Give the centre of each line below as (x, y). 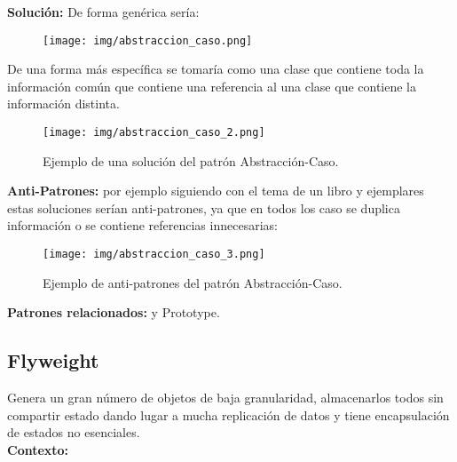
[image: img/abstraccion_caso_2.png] (154, 133)
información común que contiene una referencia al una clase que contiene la (212, 86)
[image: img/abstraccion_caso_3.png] (154, 255)
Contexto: (38, 449)
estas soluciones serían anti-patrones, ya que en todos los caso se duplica (204, 207)
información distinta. (63, 104)
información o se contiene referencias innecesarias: (142, 225)
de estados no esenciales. (74, 432)
